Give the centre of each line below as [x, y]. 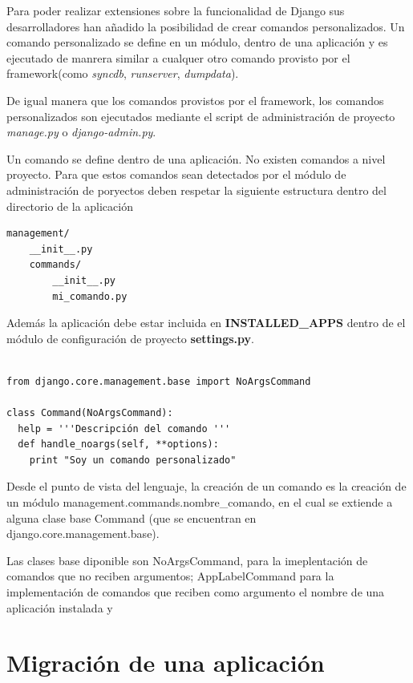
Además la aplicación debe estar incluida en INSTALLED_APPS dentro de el [206, 323]
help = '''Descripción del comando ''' [124, 428]
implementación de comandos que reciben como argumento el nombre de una [196, 592]
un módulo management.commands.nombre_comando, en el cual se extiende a [200, 502]
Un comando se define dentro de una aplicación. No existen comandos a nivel [196, 158]
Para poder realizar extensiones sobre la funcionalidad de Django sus [176, 10]
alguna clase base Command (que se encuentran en [132, 517]
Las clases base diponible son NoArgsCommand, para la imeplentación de [187, 560]
